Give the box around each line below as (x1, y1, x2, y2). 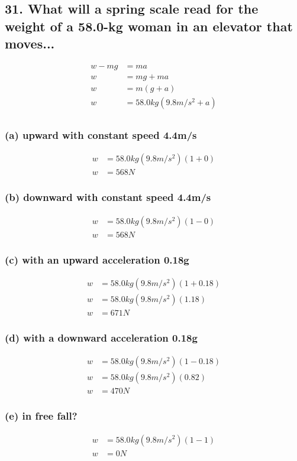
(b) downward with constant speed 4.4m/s (5, 190, 211, 204)
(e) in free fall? (5, 408, 78, 423)
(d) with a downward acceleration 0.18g (5, 330, 198, 345)
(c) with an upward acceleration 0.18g (5, 252, 189, 267)
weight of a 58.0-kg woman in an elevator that (5, 17, 293, 35)
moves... (5, 34, 55, 53)
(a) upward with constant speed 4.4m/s (5, 128, 197, 142)
